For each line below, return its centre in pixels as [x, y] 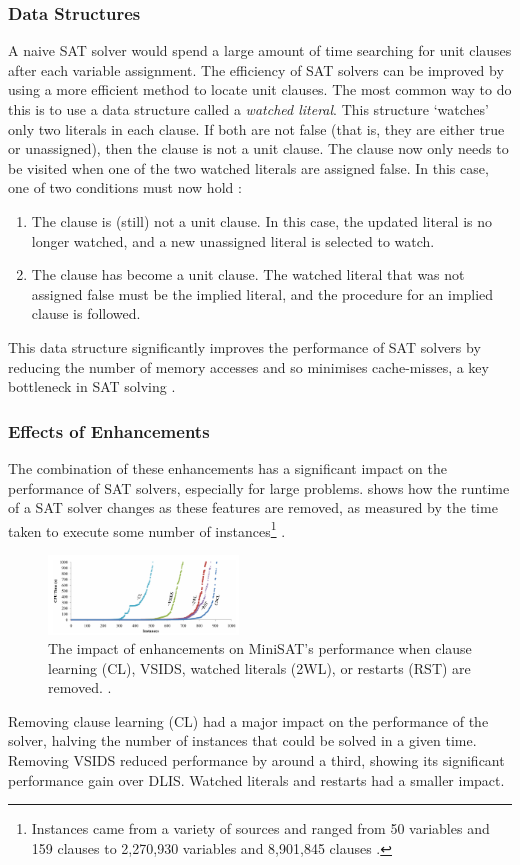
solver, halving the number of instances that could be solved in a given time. [242, 740]
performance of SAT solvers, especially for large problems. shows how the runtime [259, 487]
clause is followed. [86, 313]
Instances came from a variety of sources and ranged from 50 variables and [260, 828]
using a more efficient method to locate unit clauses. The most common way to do [260, 89]
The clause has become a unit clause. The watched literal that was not [248, 274]
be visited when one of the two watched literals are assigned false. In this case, [248, 167]
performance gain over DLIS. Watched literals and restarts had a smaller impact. [256, 779]
